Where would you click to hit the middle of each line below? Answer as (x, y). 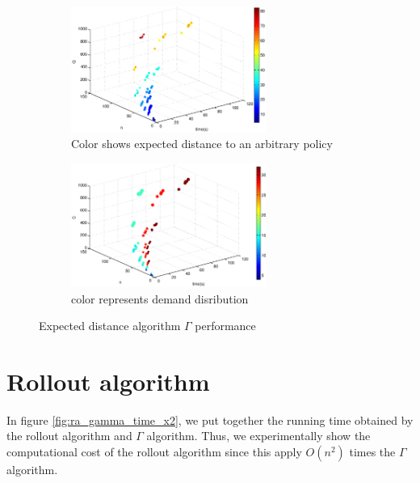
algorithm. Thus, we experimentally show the (258, 436)
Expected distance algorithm (110, 326)
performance (225, 326)
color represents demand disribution (160, 298)
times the (372, 452)
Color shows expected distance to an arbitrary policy (202, 144)
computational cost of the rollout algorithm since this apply (154, 452)
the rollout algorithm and (69, 436)
